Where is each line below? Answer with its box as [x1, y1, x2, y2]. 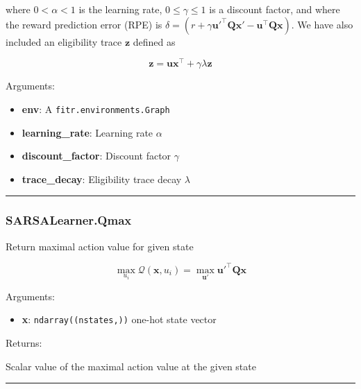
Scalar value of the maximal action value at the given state [6, 358, 256, 373]
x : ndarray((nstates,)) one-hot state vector [22, 312, 217, 327]
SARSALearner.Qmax [6, 211, 132, 229]
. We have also [291, 17, 353, 31]
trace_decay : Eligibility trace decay [22, 171, 182, 186]
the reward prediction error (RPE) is [6, 17, 162, 31]
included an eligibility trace [6, 34, 122, 49]
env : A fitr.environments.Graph [22, 101, 170, 116]
